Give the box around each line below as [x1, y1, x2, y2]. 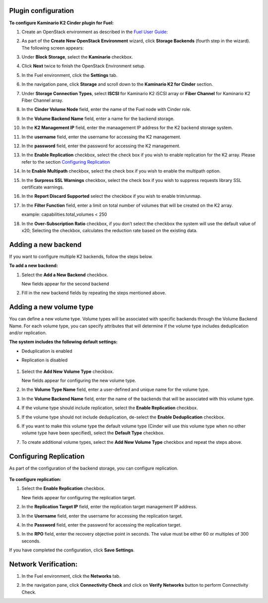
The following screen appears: [21, 45, 84, 51]
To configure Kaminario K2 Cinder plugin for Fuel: [9, 20, 114, 26]
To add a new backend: [9, 263, 58, 269]
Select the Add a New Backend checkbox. [21, 272, 109, 278]
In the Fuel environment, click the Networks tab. [21, 573, 121, 579]
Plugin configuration [9, 6, 74, 15]
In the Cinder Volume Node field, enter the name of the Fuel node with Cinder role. [21, 107, 191, 113]
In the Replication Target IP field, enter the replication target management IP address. [21, 504, 197, 510]
